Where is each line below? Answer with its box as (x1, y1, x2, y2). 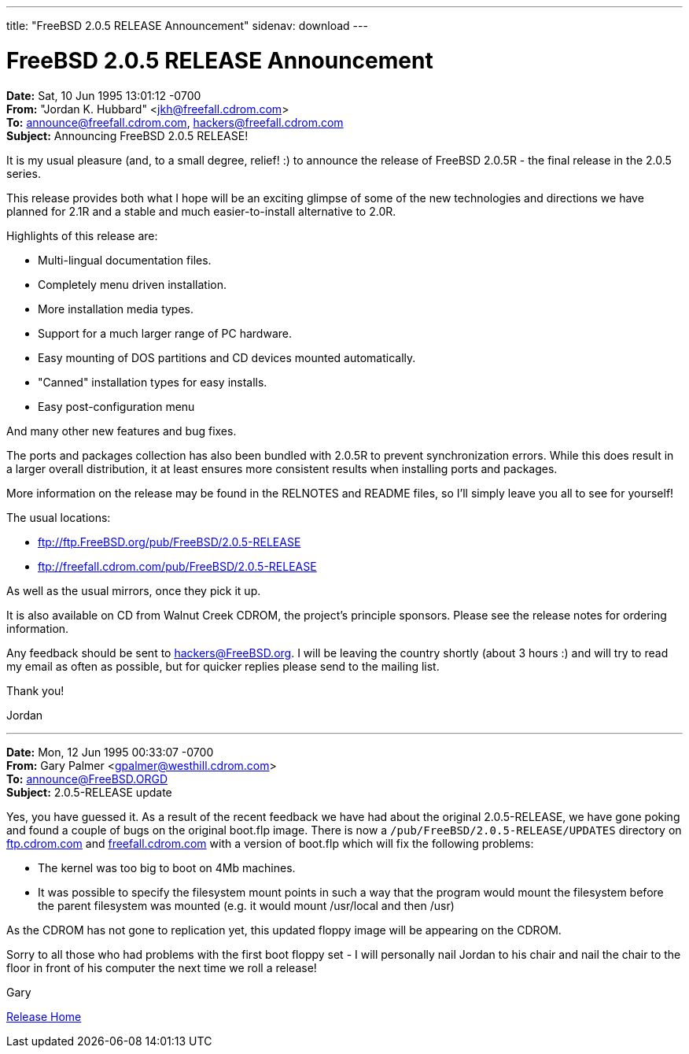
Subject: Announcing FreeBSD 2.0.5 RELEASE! (6, 128, 249, 142)
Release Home (6, 1009, 82, 1023)
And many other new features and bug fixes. (6, 423, 237, 438)
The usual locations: (6, 510, 111, 524)
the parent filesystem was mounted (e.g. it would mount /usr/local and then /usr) (38, 898, 455, 912)
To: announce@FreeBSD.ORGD (6, 771, 168, 786)
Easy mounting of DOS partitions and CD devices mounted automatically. (38, 350, 416, 364)
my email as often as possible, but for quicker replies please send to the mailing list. (6, 659, 440, 673)
